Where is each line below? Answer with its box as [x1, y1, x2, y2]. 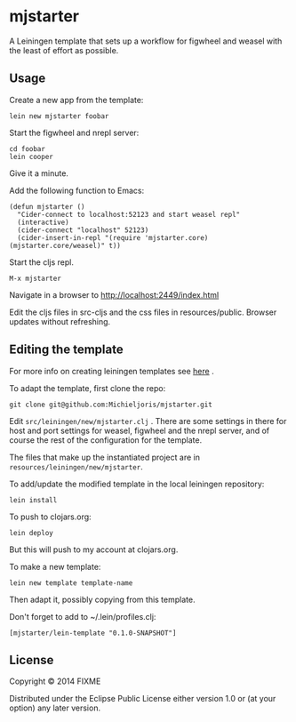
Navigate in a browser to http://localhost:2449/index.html [9, 289, 220, 300]
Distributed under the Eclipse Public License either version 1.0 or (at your [9, 694, 276, 704]
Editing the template [9, 342, 124, 357]
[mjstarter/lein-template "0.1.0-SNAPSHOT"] [9, 629, 177, 638]
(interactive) [17, 218, 69, 227]
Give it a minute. [9, 167, 69, 179]
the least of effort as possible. [9, 44, 119, 55]
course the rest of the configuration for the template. [9, 434, 203, 445]
